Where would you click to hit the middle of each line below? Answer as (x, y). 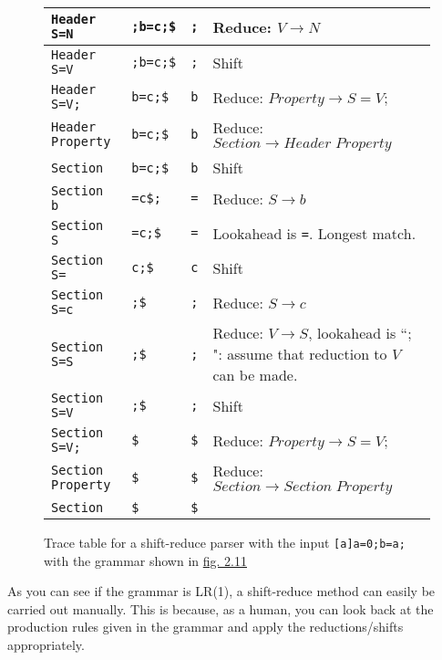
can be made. (255, 375)
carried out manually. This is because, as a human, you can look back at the (221, 608)
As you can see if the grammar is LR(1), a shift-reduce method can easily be (221, 591)
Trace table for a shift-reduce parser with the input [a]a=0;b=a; (225, 542)
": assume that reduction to (300, 354)
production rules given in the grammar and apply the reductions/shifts (206, 627)
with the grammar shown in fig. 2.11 (145, 560)
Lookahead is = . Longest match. (314, 233)
